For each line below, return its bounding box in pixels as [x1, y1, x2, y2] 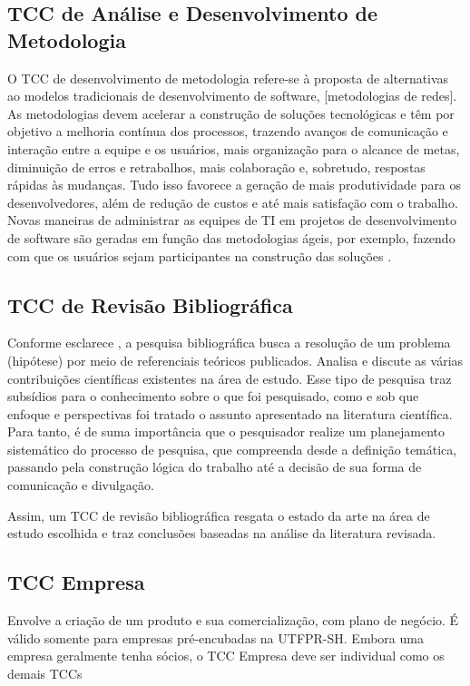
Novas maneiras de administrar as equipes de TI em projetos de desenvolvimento [7, 211, 456, 230]
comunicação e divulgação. [7, 475, 154, 495]
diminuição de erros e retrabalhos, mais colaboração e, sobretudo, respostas [7, 157, 426, 176]
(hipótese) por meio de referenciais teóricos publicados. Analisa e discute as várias [7, 350, 464, 369]
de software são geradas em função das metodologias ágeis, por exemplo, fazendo [7, 228, 455, 247]
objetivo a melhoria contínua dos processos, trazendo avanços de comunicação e [7, 122, 448, 141]
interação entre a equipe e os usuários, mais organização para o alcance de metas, [7, 139, 460, 158]
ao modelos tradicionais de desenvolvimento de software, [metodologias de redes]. [7, 86, 457, 105]
